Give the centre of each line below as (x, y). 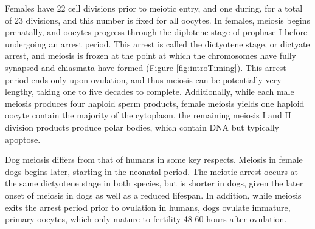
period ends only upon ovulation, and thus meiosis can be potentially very (143, 79)
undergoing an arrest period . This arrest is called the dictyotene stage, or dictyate (157, 43)
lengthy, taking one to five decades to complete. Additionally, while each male (150, 91)
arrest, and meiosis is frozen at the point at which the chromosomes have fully (151, 56)
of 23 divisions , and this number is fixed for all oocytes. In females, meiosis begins (158, 20)
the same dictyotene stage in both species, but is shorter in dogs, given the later (154, 183)
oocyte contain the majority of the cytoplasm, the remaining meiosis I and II (148, 115)
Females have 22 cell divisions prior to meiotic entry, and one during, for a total (154, 8)
